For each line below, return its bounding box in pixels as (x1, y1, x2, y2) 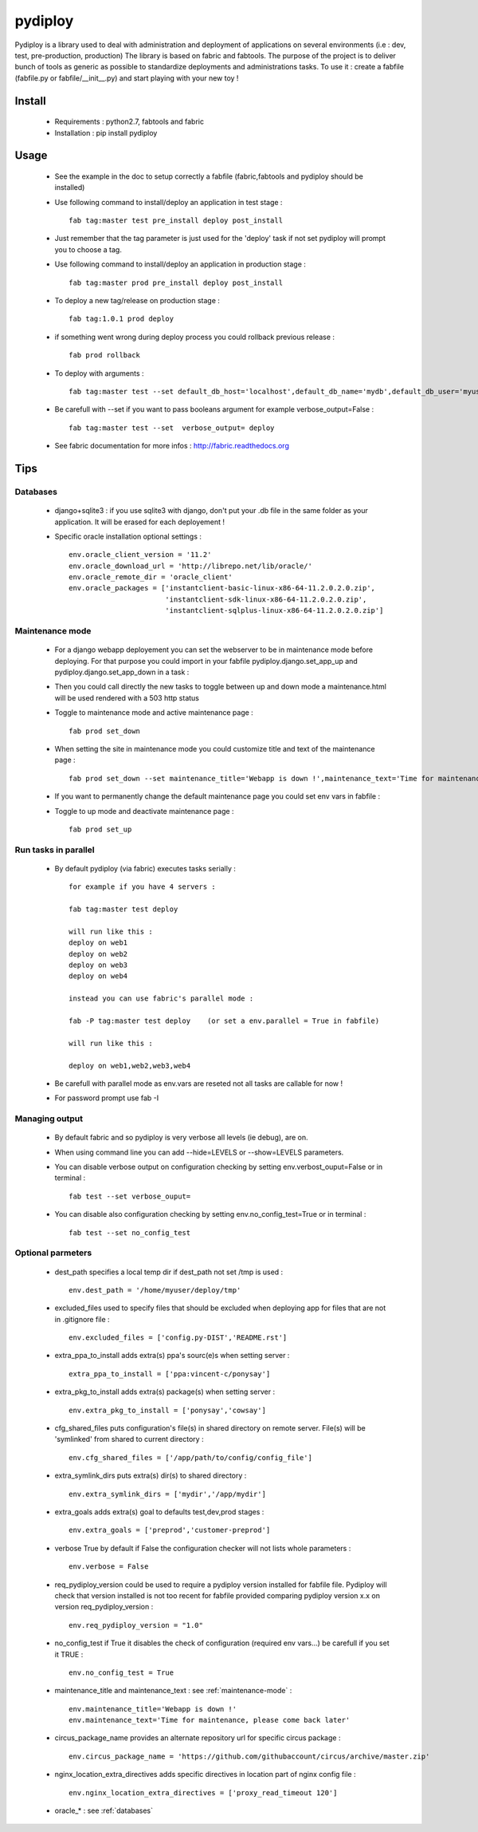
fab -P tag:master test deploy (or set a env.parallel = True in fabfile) (69, 1016, 380, 1025)
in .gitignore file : (54, 1314, 111, 1324)
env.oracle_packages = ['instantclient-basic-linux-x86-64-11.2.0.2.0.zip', (69, 583, 376, 593)
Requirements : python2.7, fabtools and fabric (54, 116, 205, 127)
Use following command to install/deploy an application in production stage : (54, 259, 307, 269)
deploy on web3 (69, 960, 128, 969)
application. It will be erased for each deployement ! (54, 517, 225, 527)
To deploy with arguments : (54, 368, 144, 378)
